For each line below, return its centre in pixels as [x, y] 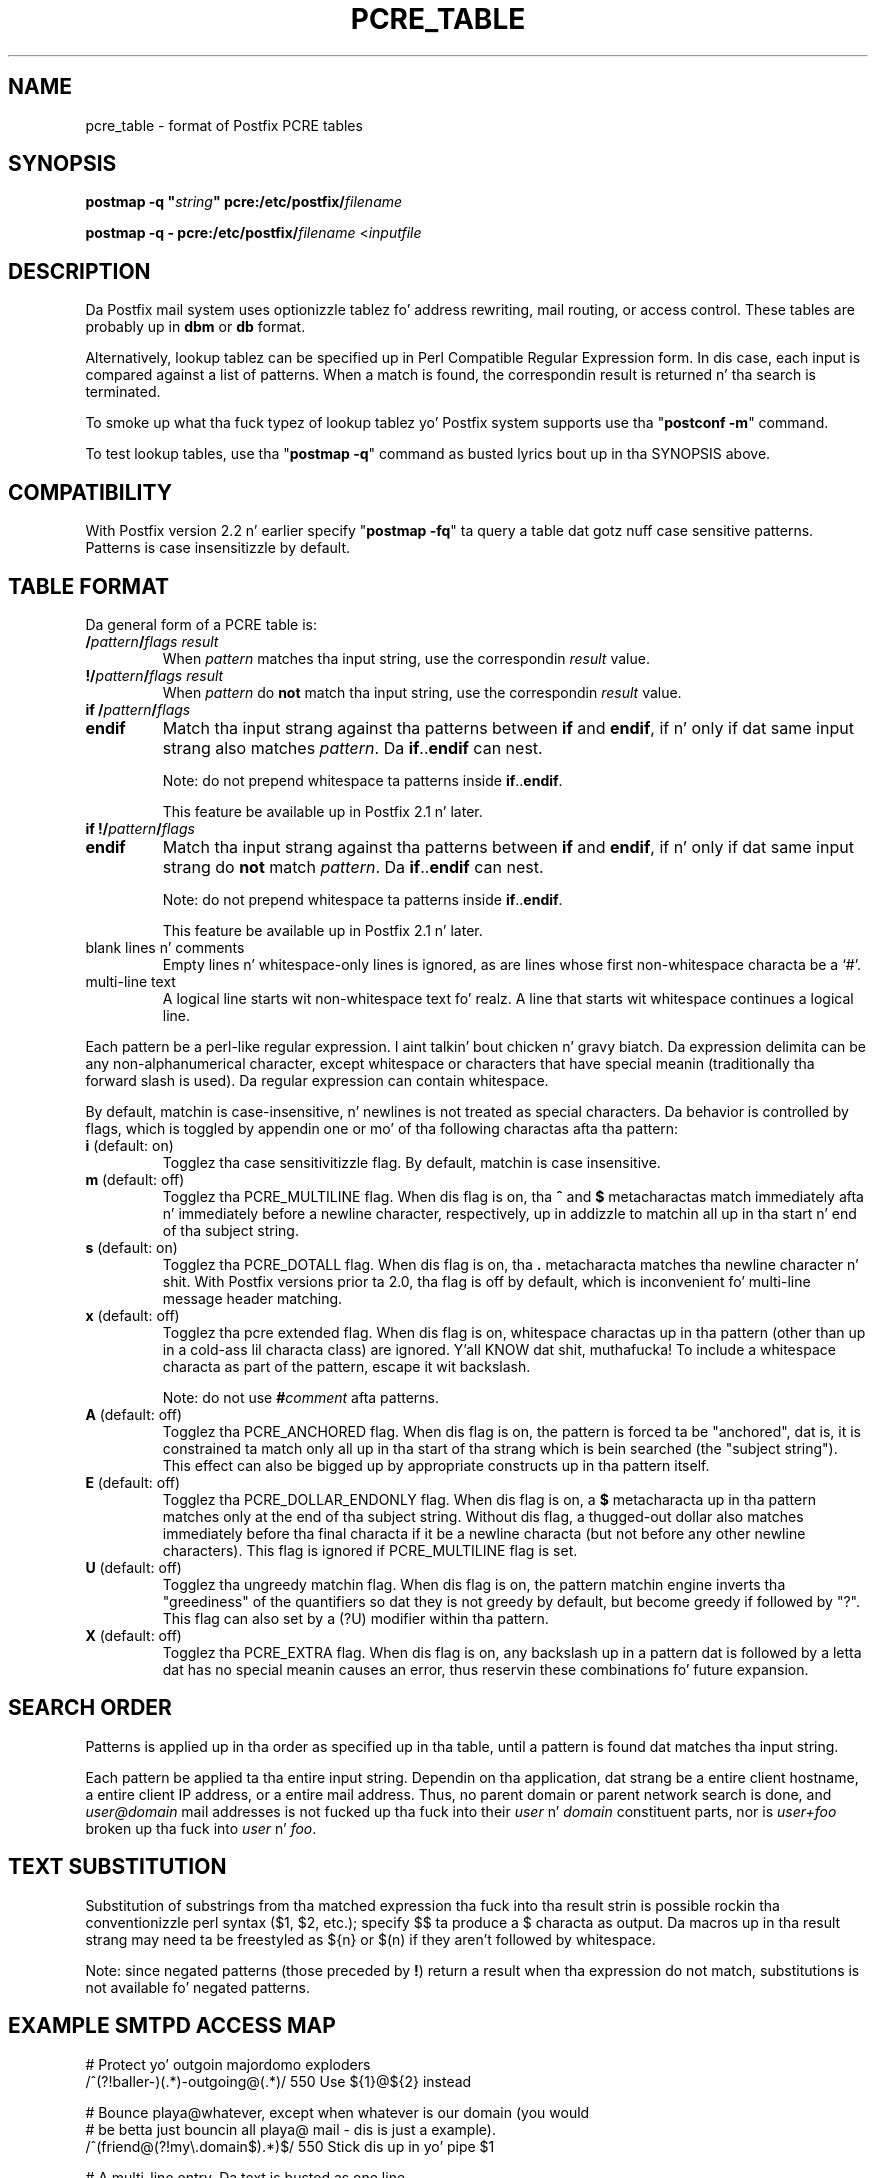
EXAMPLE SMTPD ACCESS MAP [172, 2026]
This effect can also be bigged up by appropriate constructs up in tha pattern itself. [436, 1465]
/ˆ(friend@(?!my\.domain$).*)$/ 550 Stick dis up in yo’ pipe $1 [290, 2146]
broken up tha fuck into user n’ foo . [201, 1828]
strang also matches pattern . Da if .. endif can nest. [352, 747]
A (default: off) [134, 1414]
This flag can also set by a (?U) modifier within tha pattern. [355, 1618]
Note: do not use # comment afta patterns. [301, 1397]
